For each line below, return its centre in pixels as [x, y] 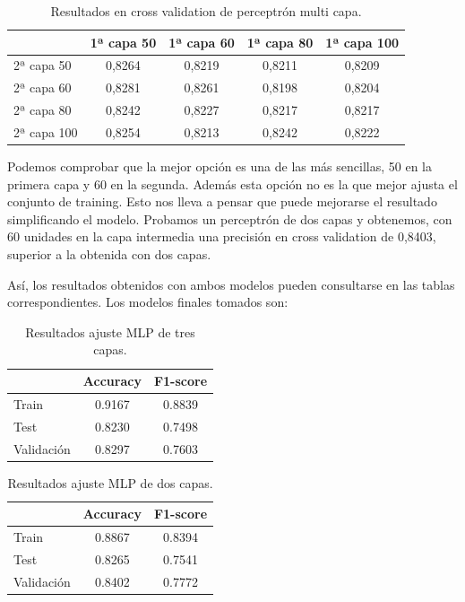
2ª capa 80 [43, 110]
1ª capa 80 [280, 42]
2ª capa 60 [43, 87]
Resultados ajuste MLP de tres [110, 332]
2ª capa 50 [43, 65]
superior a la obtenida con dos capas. [109, 254]
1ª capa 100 [362, 42]
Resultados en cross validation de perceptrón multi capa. [206, 11]
